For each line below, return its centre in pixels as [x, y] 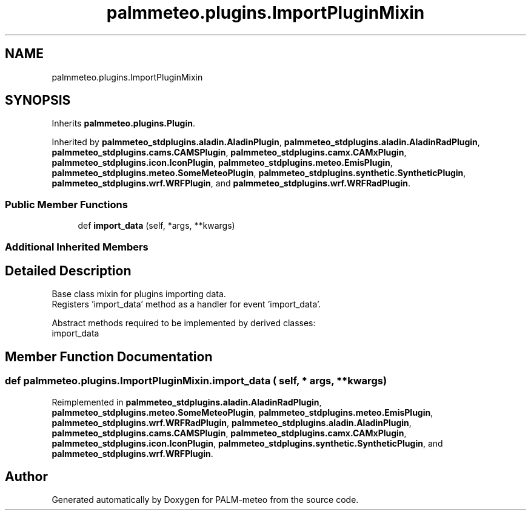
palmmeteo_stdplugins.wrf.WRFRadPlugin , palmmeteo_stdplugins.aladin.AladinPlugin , [232, 422]
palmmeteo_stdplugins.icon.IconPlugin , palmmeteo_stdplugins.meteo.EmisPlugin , [222, 163]
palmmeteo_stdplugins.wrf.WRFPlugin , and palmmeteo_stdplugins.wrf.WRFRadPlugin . [231, 183]
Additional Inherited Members [77, 247]
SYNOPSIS [38, 100]
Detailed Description [68, 271]
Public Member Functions [66, 204]
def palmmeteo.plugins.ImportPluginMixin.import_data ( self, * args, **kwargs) [196, 381]
